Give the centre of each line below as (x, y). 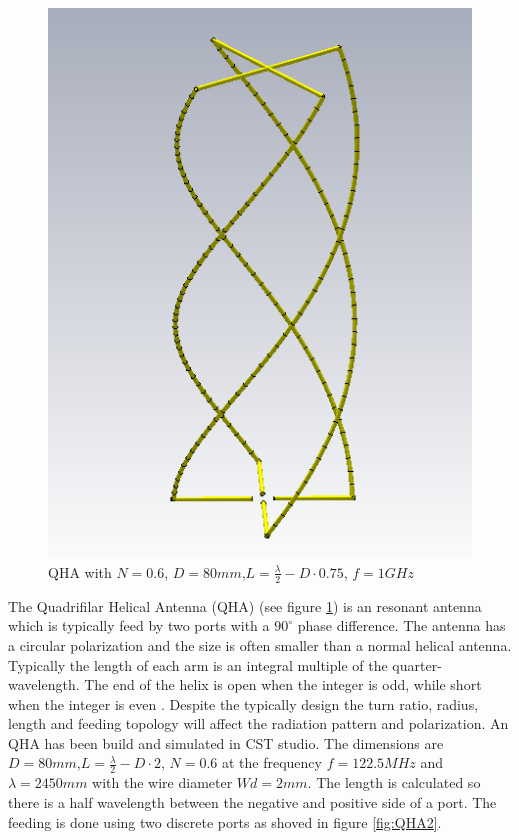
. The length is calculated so (394, 782)
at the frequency (271, 762)
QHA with (80, 571)
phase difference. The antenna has (401, 625)
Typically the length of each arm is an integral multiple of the (198, 664)
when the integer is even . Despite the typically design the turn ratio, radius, (243, 703)
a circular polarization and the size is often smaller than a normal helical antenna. (260, 644)
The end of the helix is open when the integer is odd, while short (283, 684)
